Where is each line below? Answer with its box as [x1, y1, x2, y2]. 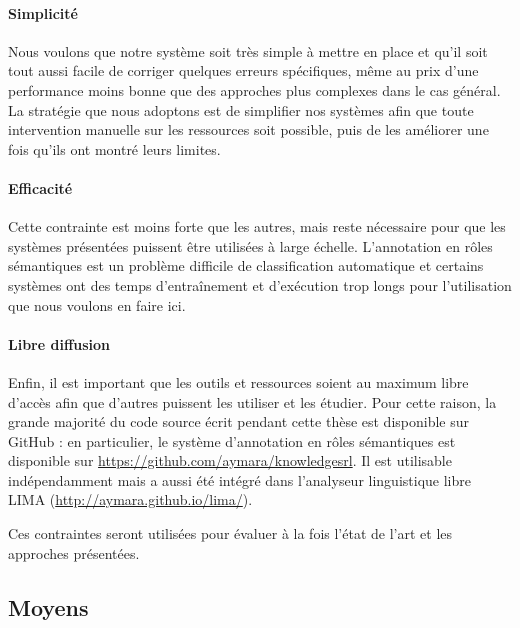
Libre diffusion [8, 333, 111, 354]
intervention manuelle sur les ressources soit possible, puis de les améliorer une [8, 119, 489, 140]
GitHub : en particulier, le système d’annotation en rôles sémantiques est [8, 430, 456, 451]
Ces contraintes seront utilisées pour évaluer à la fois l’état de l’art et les [8, 523, 453, 544]
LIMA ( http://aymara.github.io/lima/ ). [8, 489, 253, 510]
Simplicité [8, 2, 78, 23]
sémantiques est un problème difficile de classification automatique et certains [8, 255, 484, 276]
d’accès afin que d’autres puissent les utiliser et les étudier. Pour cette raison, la [8, 391, 497, 412]
